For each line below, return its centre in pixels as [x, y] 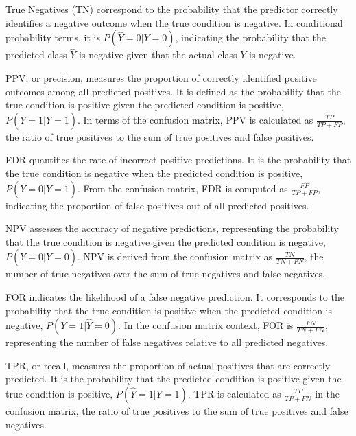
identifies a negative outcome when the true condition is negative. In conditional [174, 22]
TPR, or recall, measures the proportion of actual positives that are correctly [168, 365]
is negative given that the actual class [158, 55]
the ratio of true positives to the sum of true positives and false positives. [160, 136]
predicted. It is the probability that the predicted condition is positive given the [174, 379]
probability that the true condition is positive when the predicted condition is [169, 310]
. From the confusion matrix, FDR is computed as [182, 188]
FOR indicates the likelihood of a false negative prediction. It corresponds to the [175, 296]
